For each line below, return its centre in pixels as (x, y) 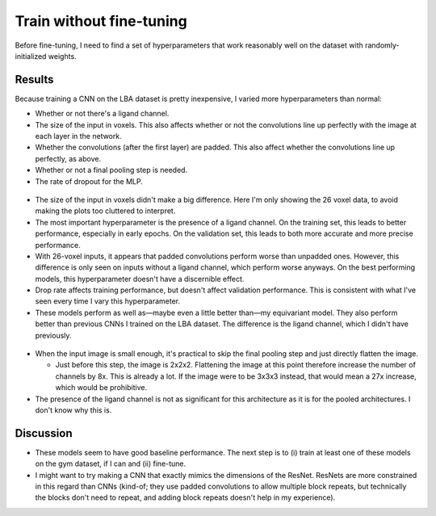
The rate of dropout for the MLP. (89, 181)
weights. (62, 56)
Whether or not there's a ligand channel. (102, 114)
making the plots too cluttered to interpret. (105, 211)
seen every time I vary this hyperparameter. (108, 301)
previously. (53, 335)
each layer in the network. (78, 136)
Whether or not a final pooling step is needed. (111, 170)
